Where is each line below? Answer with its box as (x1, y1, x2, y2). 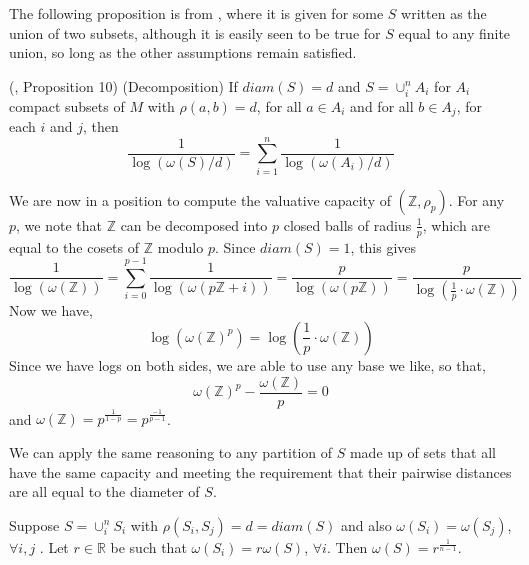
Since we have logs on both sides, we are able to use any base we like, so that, (9, 354, 486, 375)
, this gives (350, 236, 417, 257)
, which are (422, 214, 491, 235)
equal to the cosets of (9, 236, 140, 257)
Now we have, (9, 300, 93, 321)
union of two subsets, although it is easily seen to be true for (9, 22, 381, 43)
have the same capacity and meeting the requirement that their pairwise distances (9, 461, 512, 482)
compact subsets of (9, 95, 125, 116)
